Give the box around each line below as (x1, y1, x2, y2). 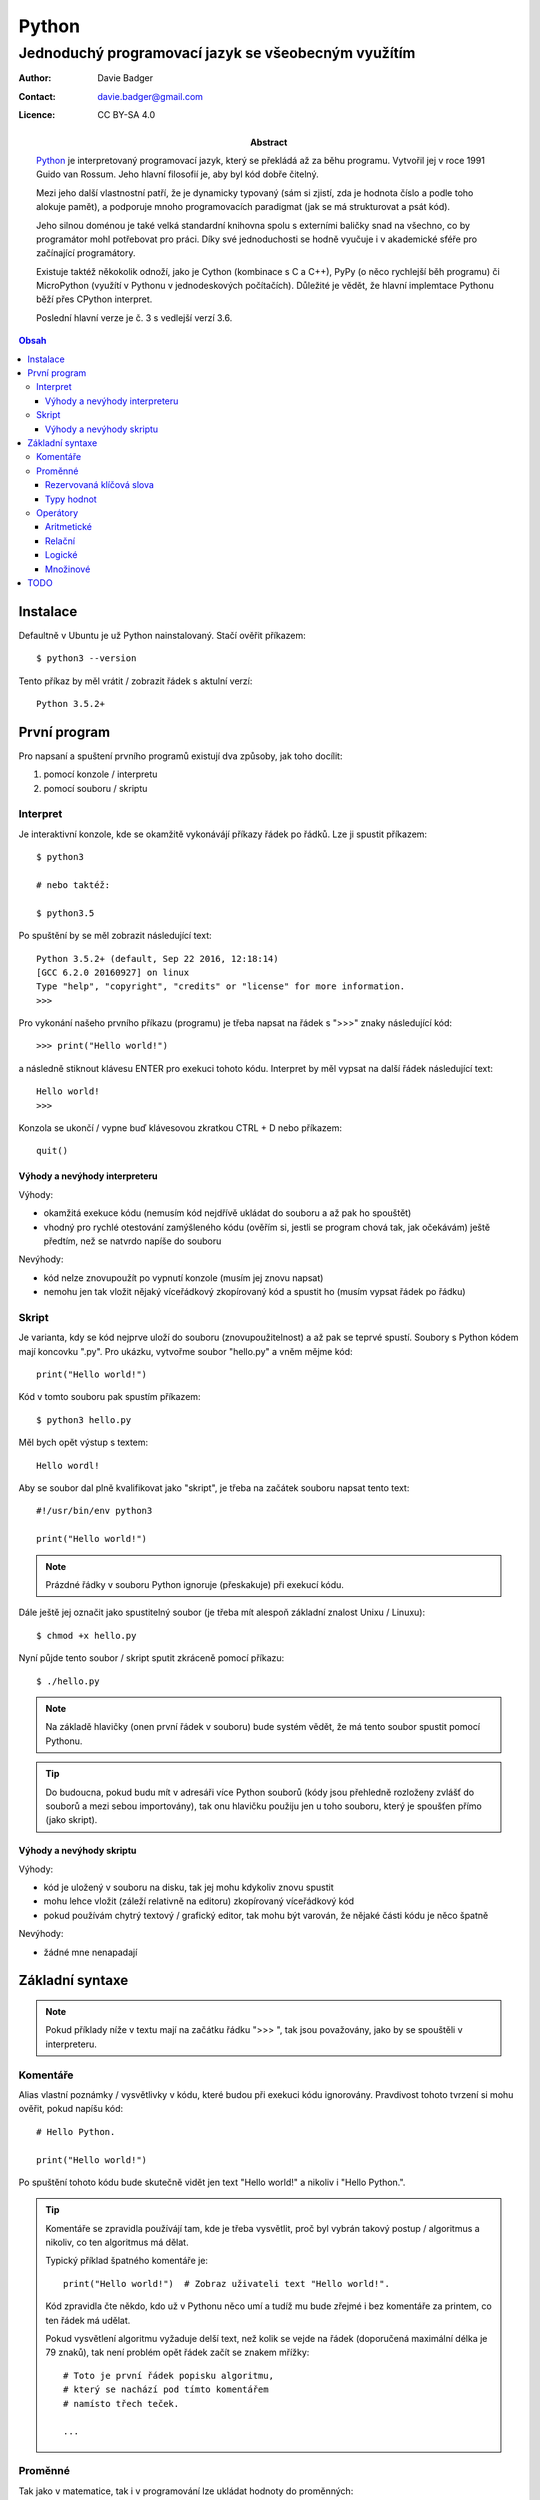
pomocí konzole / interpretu (43, 768, 158, 780)
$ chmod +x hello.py (36, 1630, 137, 1641)
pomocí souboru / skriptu (43, 782, 148, 794)
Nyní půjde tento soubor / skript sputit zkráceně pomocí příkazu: (18, 1652, 285, 1664)
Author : (18, 72, 52, 84)
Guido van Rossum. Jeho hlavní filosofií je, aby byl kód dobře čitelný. (36, 168, 319, 180)
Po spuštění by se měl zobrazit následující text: (18, 930, 212, 942)
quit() (36, 1145, 69, 1157)
